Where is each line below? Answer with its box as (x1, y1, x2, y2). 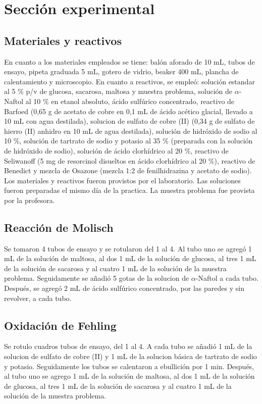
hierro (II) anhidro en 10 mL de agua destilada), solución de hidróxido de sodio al (4, 125, 257, 136)
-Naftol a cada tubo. (195, 273, 258, 283)
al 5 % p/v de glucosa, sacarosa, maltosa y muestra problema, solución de (4, 86, 233, 96)
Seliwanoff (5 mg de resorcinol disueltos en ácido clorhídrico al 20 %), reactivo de (4, 155, 255, 166)
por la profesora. (4, 194, 55, 205)
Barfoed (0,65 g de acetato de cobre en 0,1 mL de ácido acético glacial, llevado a (4, 106, 253, 116)
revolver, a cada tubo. (4, 292, 72, 303)
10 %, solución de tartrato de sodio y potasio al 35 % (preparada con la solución (4, 135, 253, 146)
